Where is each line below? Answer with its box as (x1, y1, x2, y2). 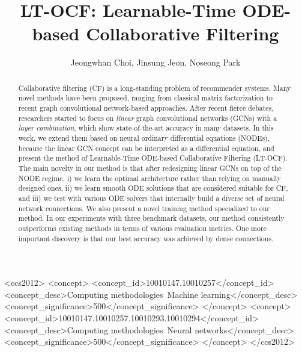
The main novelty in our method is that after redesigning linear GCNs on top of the (18, 162, 282, 173)
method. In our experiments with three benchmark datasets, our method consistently (18, 213, 285, 223)
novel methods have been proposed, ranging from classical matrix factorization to (18, 93, 273, 103)
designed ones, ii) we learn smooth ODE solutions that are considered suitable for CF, (18, 183, 288, 193)
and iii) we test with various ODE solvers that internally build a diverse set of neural (18, 193, 285, 203)
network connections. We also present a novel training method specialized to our (18, 203, 270, 213)
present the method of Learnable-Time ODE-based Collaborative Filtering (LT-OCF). (18, 153, 288, 163)
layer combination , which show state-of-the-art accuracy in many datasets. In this (18, 123, 274, 133)
